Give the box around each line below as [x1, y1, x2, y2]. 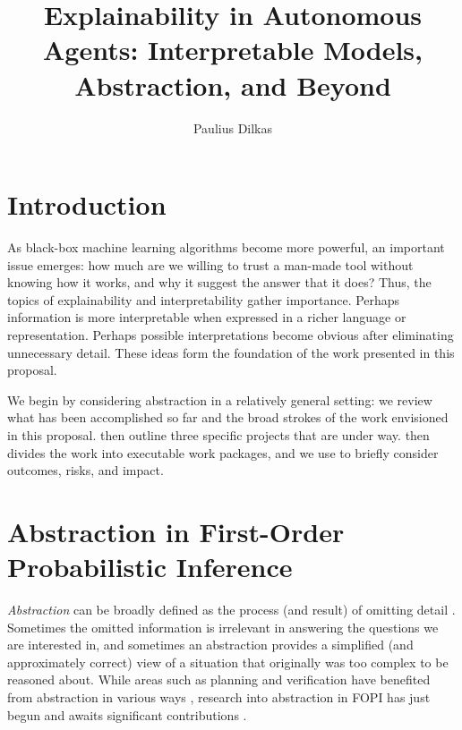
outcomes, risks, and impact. [7, 461, 164, 480]
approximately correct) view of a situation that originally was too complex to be [7, 652, 449, 671]
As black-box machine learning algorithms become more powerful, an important [7, 238, 445, 257]
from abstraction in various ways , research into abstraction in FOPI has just [7, 688, 431, 707]
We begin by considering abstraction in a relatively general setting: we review [7, 390, 432, 409]
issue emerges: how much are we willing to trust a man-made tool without [7, 255, 414, 274]
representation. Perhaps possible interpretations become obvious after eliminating [7, 326, 454, 344]
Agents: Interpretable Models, [42, 31, 423, 68]
